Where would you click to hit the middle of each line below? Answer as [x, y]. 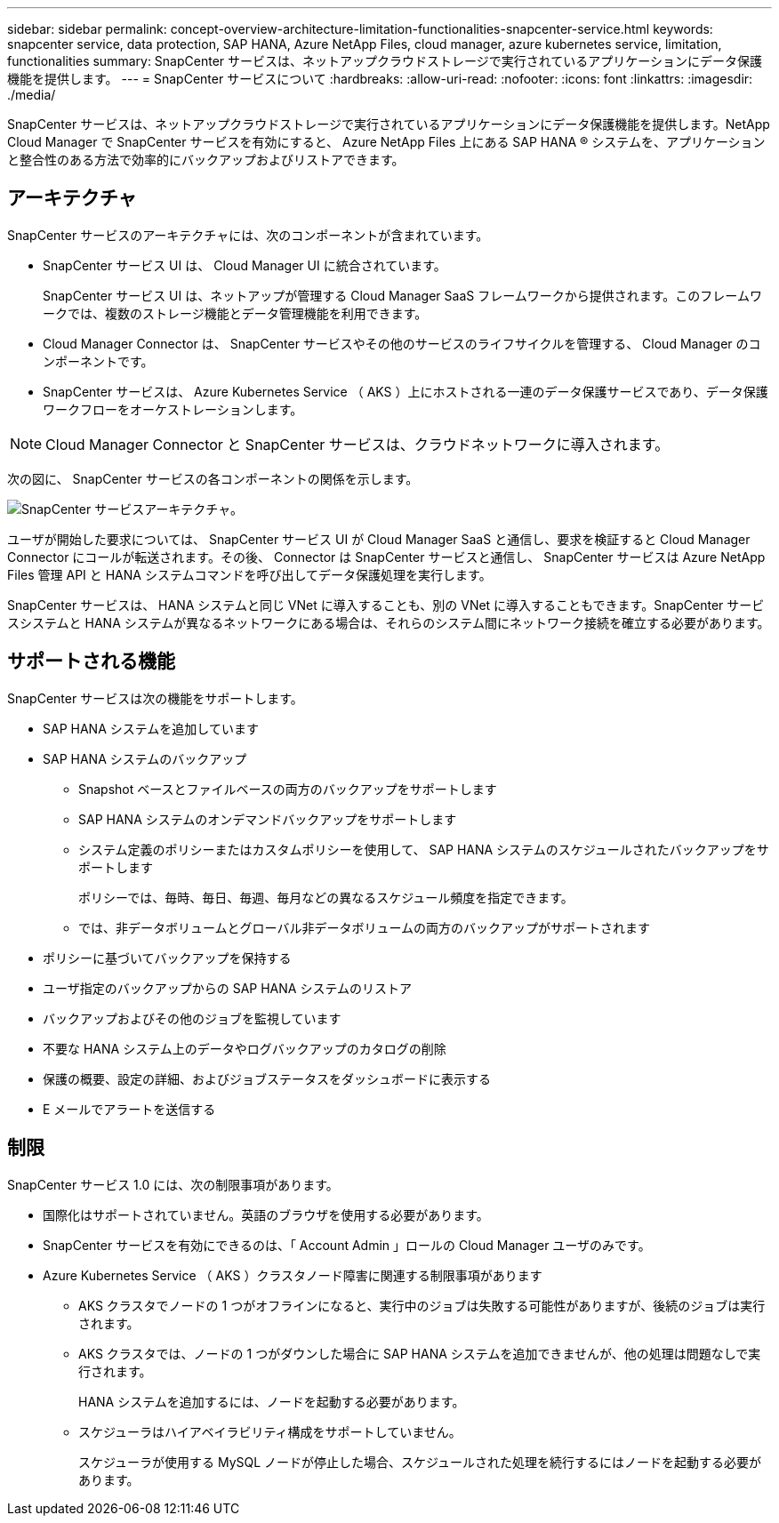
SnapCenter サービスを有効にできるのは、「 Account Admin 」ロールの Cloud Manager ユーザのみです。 [347, 1245]
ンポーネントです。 [98, 361]
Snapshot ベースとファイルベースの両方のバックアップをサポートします [288, 789]
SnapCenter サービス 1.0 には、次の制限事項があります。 [173, 1184]
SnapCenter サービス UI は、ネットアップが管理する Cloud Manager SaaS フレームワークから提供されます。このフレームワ [402, 295]
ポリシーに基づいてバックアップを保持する [167, 958]
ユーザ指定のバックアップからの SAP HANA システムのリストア [227, 988]
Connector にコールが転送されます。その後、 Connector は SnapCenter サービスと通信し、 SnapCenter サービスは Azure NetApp [386, 557]
